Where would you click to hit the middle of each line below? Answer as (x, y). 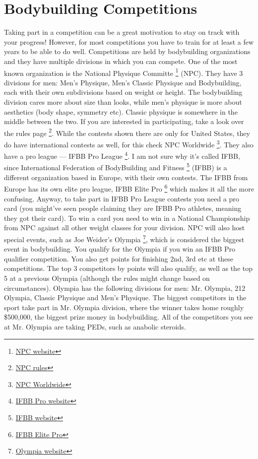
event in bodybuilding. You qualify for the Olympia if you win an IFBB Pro (120, 249)
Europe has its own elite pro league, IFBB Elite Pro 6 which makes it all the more (129, 188)
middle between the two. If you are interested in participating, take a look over (124, 121)
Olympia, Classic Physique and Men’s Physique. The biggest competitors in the (125, 297)
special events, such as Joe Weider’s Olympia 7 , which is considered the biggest (124, 238)
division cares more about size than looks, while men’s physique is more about (123, 101)
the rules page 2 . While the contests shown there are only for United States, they (127, 132)
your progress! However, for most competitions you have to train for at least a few (129, 41)
